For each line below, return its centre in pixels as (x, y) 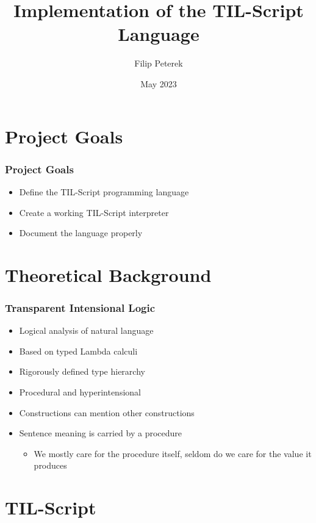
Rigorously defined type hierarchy (82, 371)
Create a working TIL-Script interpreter (94, 212)
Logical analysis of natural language (86, 330)
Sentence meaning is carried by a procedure (101, 433)
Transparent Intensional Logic (80, 307)
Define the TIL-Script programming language (104, 191)
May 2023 (159, 83)
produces (50, 465)
